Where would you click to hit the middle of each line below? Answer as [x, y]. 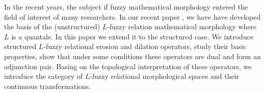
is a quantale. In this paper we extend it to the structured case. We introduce [132, 36]
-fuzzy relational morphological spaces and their [165, 76]
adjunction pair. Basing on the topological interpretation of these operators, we [128, 66]
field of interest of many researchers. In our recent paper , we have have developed [132, 16]
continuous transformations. [48, 86]
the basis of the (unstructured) [52, 27]
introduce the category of [44, 76]
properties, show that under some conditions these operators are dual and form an [132, 56]
